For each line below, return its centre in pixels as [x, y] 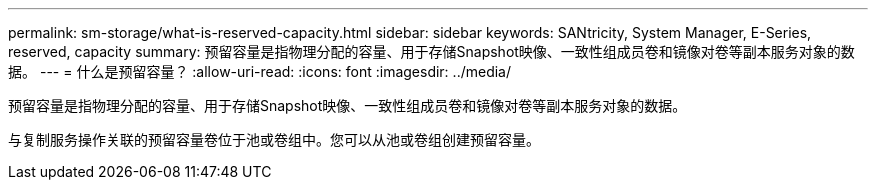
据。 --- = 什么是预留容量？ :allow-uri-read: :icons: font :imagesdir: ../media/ [260, 71]
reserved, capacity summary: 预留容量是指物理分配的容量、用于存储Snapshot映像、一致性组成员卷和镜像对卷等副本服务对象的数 [431, 51]
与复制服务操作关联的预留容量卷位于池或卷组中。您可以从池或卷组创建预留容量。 [274, 139]
